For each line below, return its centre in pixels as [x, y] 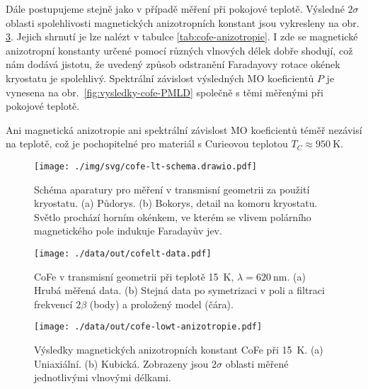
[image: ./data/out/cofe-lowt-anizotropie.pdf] [148, 327]
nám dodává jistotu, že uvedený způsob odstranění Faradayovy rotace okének [173, 64]
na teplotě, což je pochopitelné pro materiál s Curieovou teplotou [147, 143]
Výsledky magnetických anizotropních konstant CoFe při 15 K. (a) [179, 350]
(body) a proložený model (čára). [161, 304]
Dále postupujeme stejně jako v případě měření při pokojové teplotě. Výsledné [175, 9]
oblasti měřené [257, 363]
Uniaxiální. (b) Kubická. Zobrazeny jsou [121, 363]
